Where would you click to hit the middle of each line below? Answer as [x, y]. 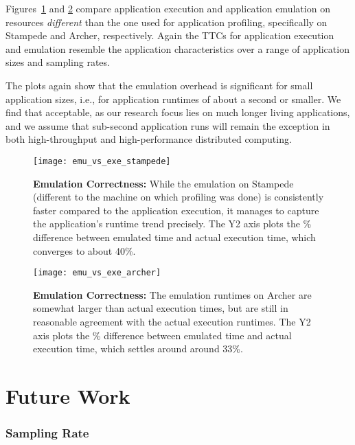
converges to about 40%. [84, 250]
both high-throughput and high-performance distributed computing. [149, 139]
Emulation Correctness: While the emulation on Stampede [163, 183]
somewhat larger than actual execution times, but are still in [161, 308]
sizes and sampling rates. [58, 62]
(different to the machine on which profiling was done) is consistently [179, 197]
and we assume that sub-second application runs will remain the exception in [168, 125]
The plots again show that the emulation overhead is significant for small [159, 85]
